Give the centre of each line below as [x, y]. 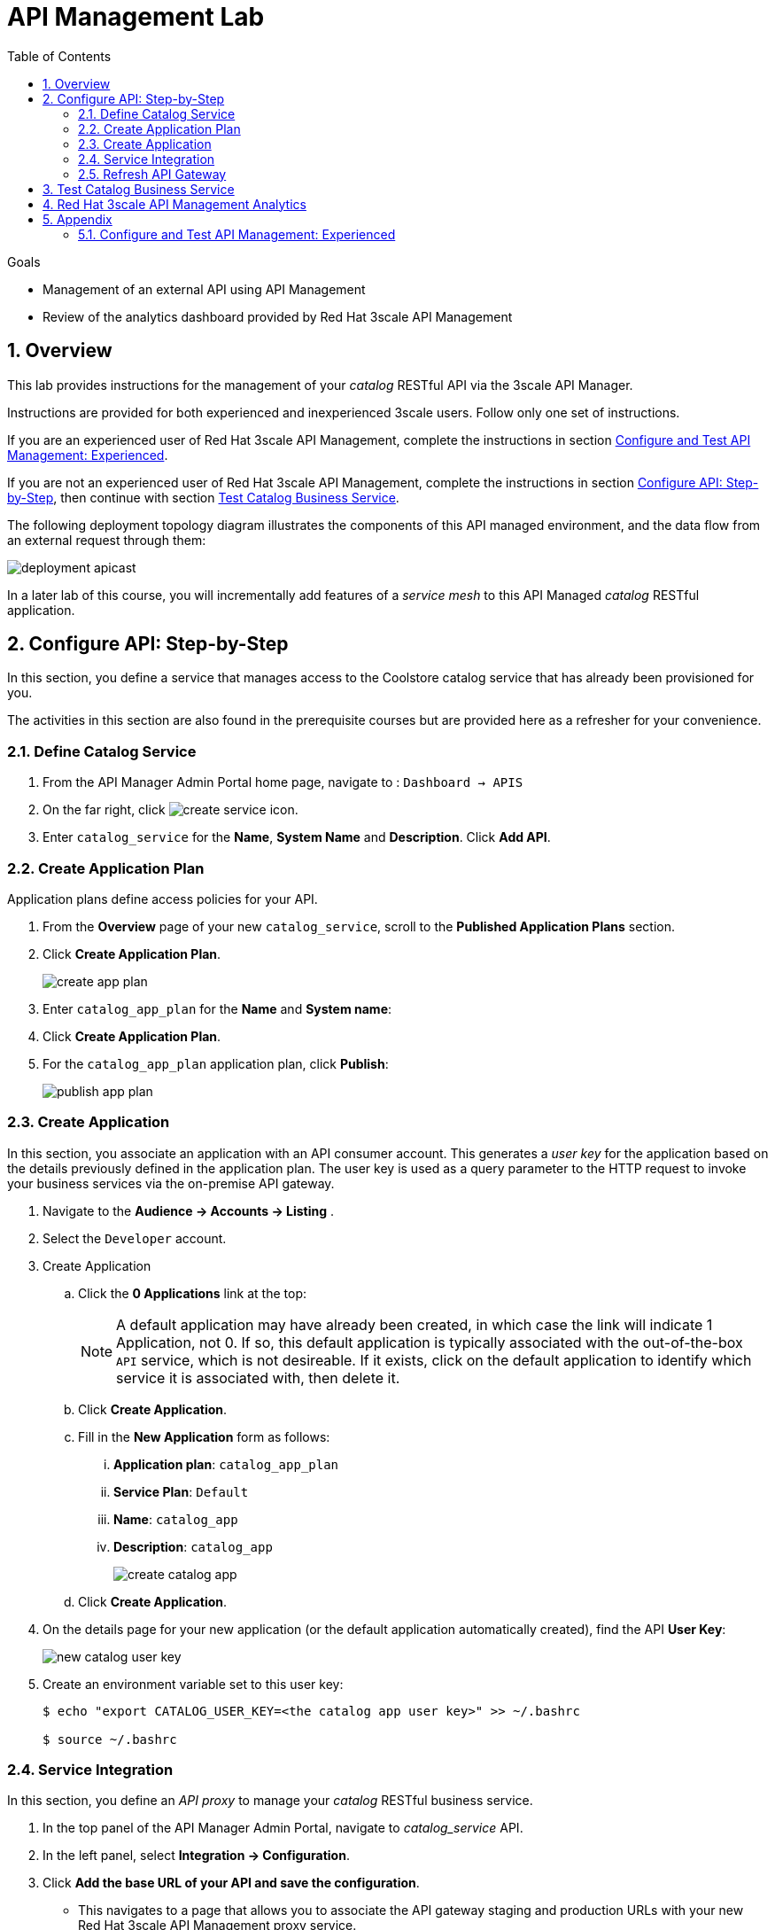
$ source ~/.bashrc [110, 1739]
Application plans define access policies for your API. [163, 899]
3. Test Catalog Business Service [139, 189]
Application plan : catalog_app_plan [226, 1464]
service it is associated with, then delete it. [258, 1377]
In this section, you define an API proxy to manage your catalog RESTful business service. [270, 1801]
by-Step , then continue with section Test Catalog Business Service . [203, 497]
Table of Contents [59, 56]
